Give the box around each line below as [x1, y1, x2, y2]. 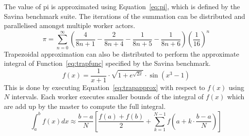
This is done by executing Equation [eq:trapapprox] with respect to [4, 82, 205, 92]
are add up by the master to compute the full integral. [4, 101, 166, 111]
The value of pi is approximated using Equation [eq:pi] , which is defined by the [4, 1, 240, 11]
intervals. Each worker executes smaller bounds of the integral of [11, 91, 204, 102]
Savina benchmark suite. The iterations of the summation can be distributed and [4, 11, 246, 21]
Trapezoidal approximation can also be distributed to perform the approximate [4, 48, 239, 59]
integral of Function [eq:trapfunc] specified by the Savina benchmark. [4, 58, 211, 68]
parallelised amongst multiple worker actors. [4, 20, 135, 30]
